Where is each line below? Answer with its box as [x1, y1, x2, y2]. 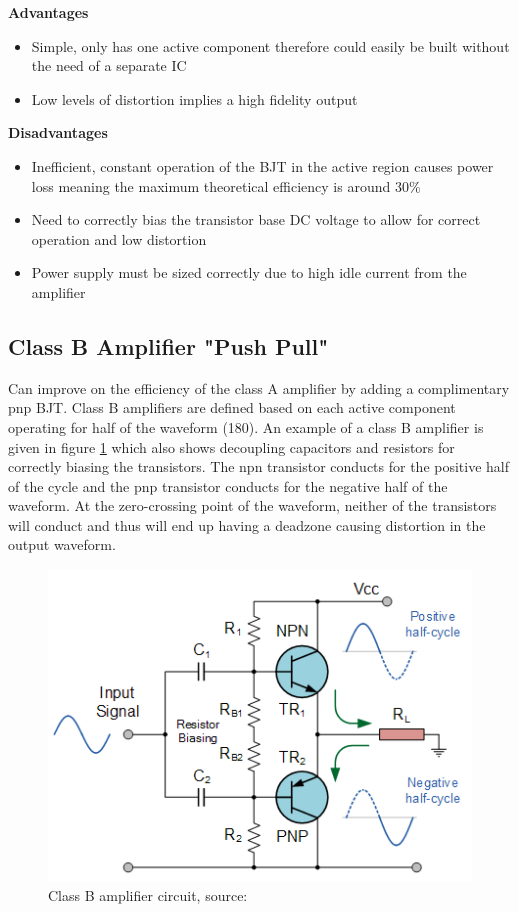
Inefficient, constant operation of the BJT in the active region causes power [31, 155, 494, 176]
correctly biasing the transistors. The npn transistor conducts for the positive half [8, 456, 510, 477]
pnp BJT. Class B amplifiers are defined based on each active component [8, 397, 456, 418]
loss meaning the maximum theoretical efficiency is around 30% [31, 175, 421, 196]
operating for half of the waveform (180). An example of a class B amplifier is [8, 416, 484, 437]
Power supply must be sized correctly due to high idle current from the [31, 262, 467, 283]
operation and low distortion [31, 228, 207, 249]
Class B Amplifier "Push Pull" [8, 330, 329, 361]
